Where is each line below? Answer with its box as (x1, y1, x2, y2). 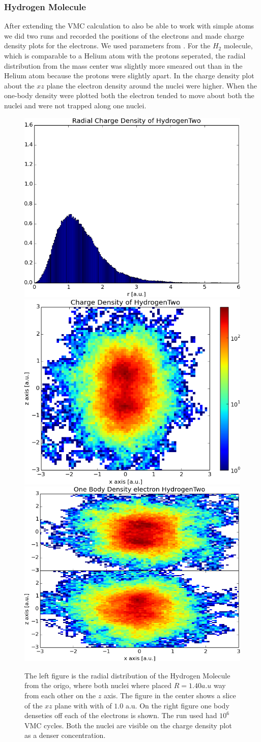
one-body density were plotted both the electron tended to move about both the (4, 90, 254, 101)
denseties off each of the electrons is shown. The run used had (24, 710, 217, 721)
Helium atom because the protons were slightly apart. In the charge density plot (4, 70, 254, 81)
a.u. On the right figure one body (125, 700, 229, 710)
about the (4, 80, 35, 91)
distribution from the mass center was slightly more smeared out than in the (4, 60, 243, 71)
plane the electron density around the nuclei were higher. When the (46, 80, 257, 91)
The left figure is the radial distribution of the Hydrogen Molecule (24, 670, 230, 680)
